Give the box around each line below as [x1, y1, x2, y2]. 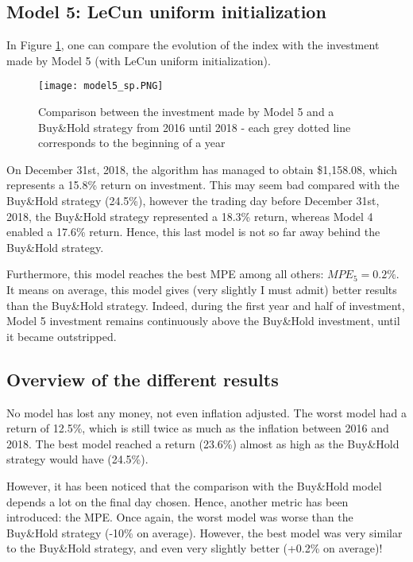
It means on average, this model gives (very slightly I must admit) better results [6, 281, 397, 297]
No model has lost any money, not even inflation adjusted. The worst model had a [6, 404, 407, 421]
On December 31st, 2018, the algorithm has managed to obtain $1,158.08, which [6, 161, 397, 177]
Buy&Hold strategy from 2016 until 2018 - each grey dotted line [38, 118, 351, 135]
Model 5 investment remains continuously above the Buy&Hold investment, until [6, 312, 400, 329]
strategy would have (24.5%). [6, 451, 149, 467]
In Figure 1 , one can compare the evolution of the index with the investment [6, 37, 380, 53]
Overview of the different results [6, 366, 279, 391]
